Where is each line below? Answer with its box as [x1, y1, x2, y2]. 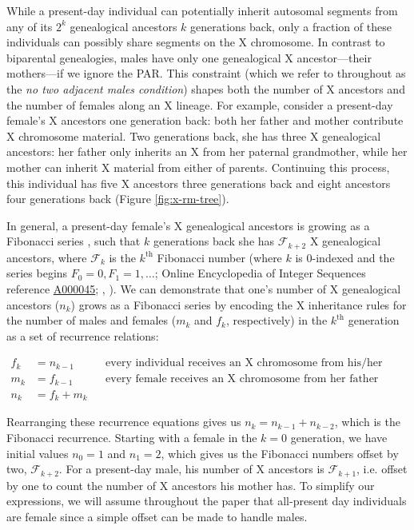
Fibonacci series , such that [6, 233, 141, 249]
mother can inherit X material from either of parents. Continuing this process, [6, 158, 390, 175]
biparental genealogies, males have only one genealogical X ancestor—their [6, 49, 372, 66]
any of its [6, 18, 53, 34]
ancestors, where [6, 249, 87, 265]
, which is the [334, 413, 400, 430]
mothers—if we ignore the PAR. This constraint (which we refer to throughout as [6, 65, 406, 82]
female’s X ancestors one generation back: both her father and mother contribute [6, 112, 404, 129]
